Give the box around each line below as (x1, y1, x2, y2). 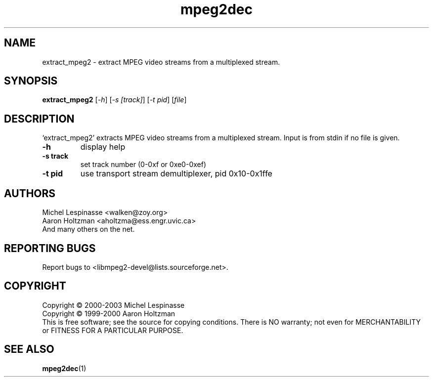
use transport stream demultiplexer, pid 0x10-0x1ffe (80, 169, 272, 179)
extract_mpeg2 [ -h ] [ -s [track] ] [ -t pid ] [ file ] (42, 95, 187, 104)
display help (80, 142, 126, 152)
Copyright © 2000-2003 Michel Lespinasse (42, 300, 185, 309)
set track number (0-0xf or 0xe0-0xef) (80, 160, 207, 169)
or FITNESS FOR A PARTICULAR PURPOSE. (42, 326, 183, 335)
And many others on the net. (42, 225, 135, 234)
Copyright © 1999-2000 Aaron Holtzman (42, 309, 175, 318)
